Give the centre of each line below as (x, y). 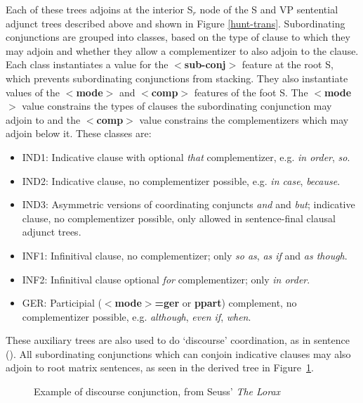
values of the (33, 92)
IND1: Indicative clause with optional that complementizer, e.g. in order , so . (186, 156)
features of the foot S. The (251, 92)
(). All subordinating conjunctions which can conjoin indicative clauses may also (178, 353)
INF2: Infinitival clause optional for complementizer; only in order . (166, 279)
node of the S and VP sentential (269, 9)
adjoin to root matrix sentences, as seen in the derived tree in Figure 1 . (160, 367)
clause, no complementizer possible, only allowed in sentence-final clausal (179, 218)
